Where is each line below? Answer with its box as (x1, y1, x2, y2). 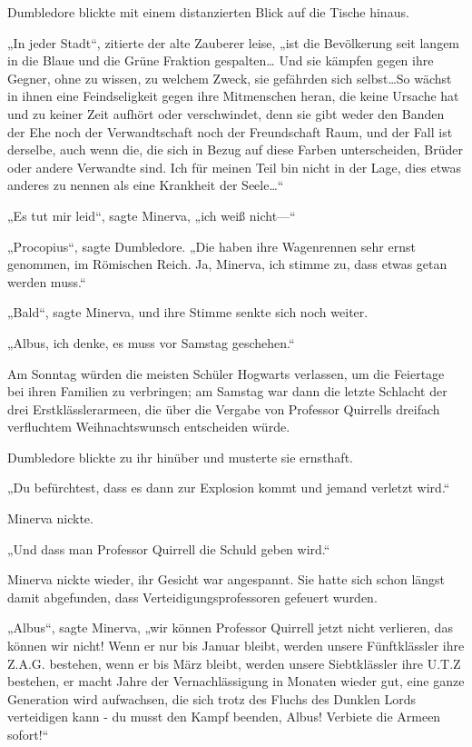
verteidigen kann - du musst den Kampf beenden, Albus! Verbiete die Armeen (7, 707, 441, 726)
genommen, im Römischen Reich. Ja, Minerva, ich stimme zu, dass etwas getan (7, 254, 447, 274)
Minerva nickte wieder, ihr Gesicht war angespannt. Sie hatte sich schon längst (7, 570, 446, 589)
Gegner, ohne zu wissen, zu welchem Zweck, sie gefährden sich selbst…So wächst (7, 68, 452, 87)
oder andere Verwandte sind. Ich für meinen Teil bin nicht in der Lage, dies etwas (7, 157, 461, 176)
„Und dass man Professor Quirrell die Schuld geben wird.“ (7, 539, 330, 558)
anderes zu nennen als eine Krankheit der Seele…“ (7, 175, 284, 194)
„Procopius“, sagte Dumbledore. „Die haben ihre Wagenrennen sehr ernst (7, 236, 416, 255)
